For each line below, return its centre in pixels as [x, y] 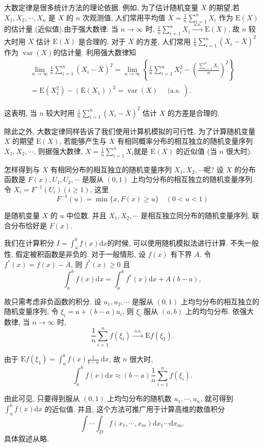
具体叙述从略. [27, 438]
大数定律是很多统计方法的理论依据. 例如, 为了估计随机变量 [101, 7]
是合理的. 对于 [102, 41]
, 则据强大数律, [58, 151]
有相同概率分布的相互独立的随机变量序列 [185, 141]
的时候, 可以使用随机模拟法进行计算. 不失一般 [183, 242]
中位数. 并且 [86, 215]
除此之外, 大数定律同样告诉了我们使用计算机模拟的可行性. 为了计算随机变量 [130, 131]
